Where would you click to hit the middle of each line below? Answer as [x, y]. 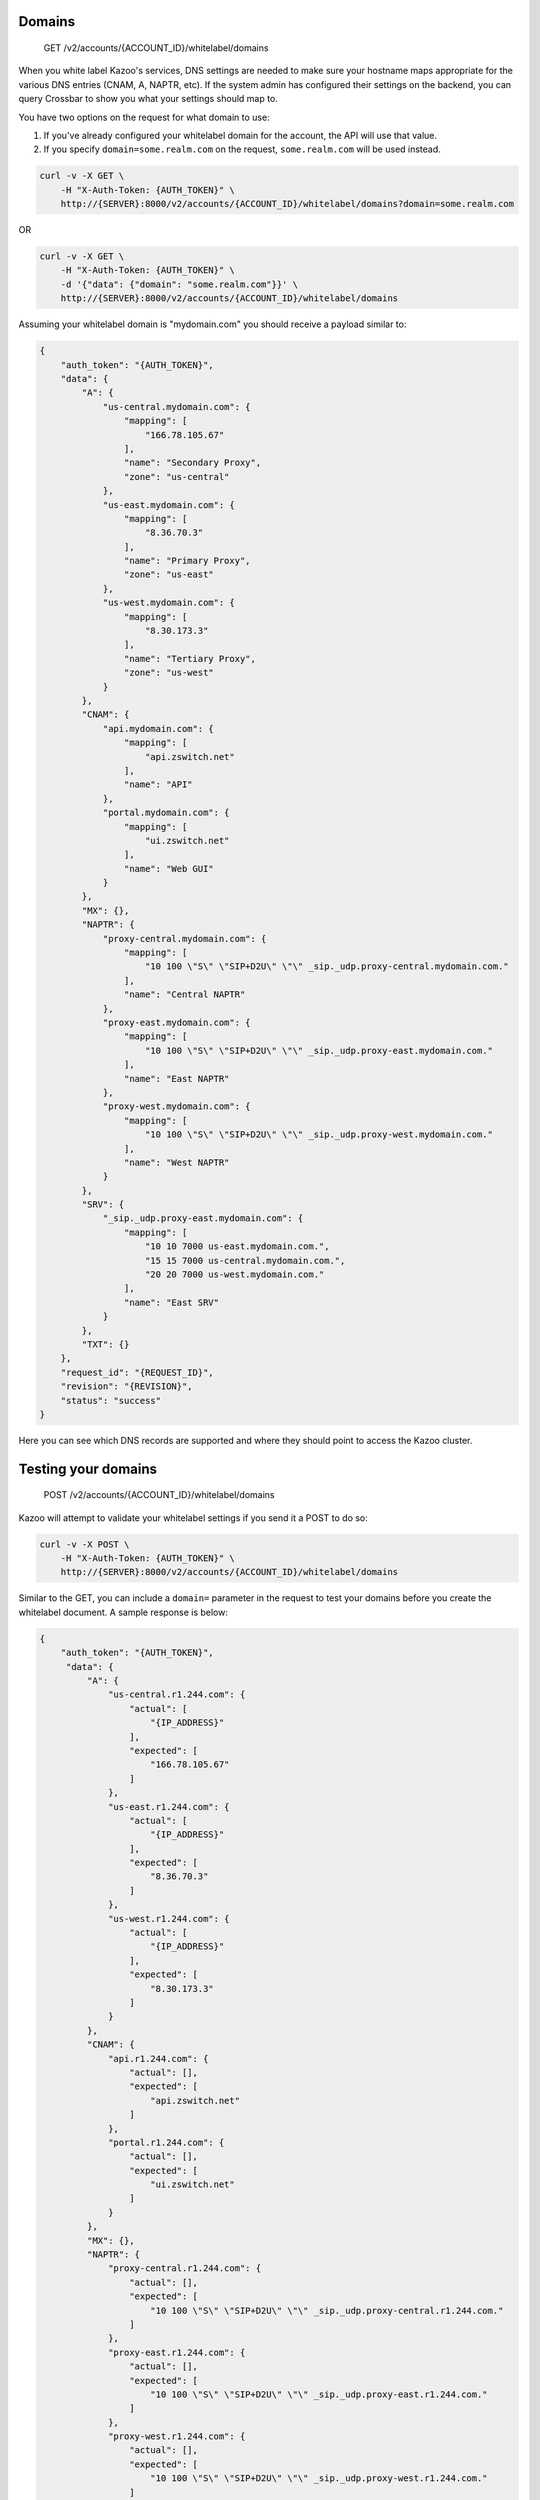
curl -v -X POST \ [84, 1544]
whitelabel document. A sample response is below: [123, 1612]
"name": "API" [158, 784]
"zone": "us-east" [168, 574]
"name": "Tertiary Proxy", [190, 658]
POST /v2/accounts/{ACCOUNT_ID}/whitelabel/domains [159, 1495]
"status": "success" [111, 1400]
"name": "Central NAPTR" [184, 994]
